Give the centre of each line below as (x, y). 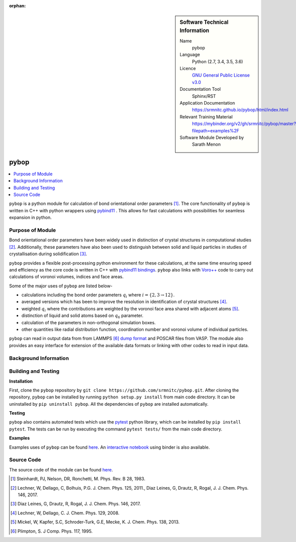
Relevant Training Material (206, 116)
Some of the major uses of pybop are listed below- (61, 286)
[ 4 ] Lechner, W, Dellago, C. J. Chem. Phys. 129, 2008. (65, 513)
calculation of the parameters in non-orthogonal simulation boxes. (89, 322)
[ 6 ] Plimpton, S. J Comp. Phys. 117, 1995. (52, 531)
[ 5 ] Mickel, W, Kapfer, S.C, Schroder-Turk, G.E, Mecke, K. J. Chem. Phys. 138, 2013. (95, 522)
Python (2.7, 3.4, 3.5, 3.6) (218, 61)
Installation (21, 381)
